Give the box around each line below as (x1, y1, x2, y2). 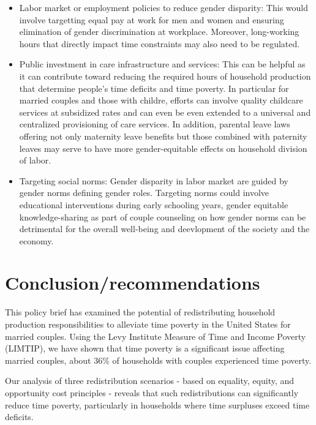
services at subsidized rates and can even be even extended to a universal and (19, 105, 311, 118)
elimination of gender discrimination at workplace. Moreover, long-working (19, 25, 299, 38)
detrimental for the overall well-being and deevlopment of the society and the (19, 222, 310, 235)
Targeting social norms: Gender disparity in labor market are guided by (19, 174, 288, 187)
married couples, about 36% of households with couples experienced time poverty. (5, 353, 312, 366)
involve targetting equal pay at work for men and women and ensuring (19, 13, 284, 26)
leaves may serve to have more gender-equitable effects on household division (19, 141, 307, 154)
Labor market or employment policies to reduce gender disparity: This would (19, 1, 309, 13)
